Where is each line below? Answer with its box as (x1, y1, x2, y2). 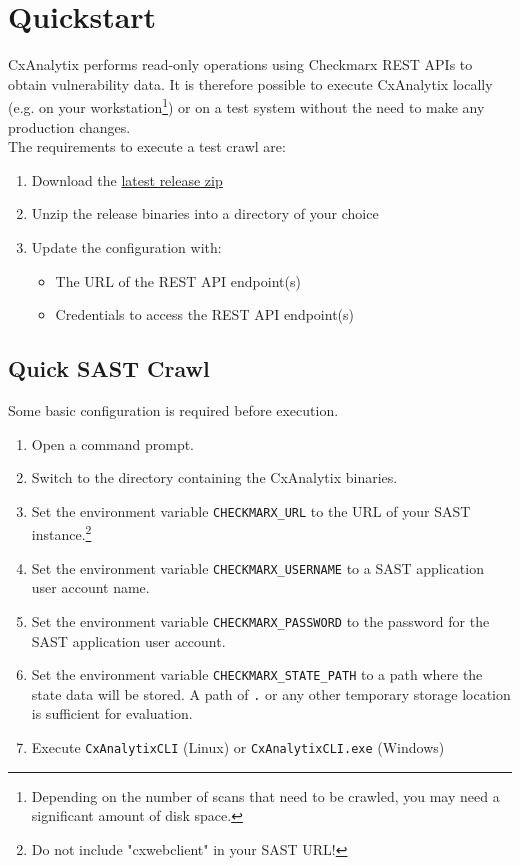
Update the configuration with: (31, 236, 222, 257)
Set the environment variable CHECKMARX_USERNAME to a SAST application (31, 557, 484, 578)
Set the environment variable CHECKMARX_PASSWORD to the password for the (31, 610, 490, 631)
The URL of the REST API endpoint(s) (55, 270, 301, 291)
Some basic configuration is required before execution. (8, 399, 339, 420)
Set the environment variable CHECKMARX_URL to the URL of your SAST (31, 500, 471, 521)
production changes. (8, 116, 131, 137)
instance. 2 (31, 521, 92, 545)
